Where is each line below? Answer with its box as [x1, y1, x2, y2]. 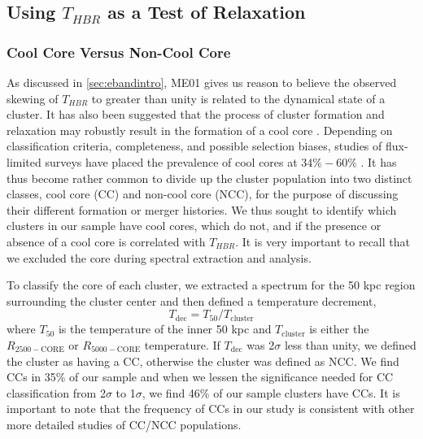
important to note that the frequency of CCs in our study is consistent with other [7, 400, 415, 417]
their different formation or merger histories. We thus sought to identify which [7, 201, 397, 218]
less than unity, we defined [284, 336, 416, 353]
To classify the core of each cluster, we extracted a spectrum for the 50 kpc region [7, 276, 416, 293]
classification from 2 [7, 384, 106, 401]
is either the [309, 320, 369, 337]
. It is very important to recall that [235, 233, 410, 250]
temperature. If [144, 336, 220, 353]
